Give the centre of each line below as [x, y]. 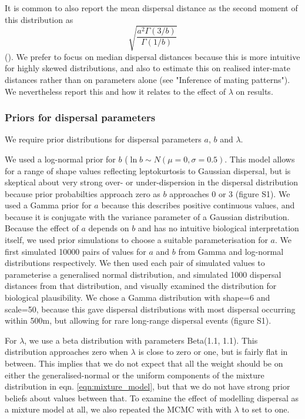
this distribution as [39, 19]
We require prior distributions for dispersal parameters [103, 139]
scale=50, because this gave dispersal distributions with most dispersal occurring [150, 309]
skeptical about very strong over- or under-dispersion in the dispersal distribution [152, 182]
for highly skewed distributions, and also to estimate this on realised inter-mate [148, 68]
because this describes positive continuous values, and [198, 205]
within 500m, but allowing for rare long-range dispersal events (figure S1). [138, 320]
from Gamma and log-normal [231, 251]
